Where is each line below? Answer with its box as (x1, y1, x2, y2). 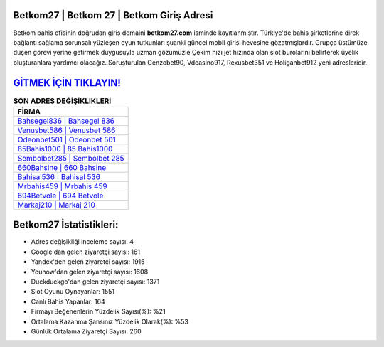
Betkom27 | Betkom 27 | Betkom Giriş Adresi (13, 9, 213, 21)
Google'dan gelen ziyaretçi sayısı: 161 (31, 247, 141, 256)
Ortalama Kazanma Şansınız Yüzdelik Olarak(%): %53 (31, 317, 188, 326)
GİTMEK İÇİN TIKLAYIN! (13, 77, 121, 89)
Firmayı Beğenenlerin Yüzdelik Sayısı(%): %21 (31, 307, 166, 316)
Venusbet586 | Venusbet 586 (17, 125, 116, 135)
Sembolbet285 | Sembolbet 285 (17, 153, 124, 163)
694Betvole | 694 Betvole (17, 191, 104, 201)
